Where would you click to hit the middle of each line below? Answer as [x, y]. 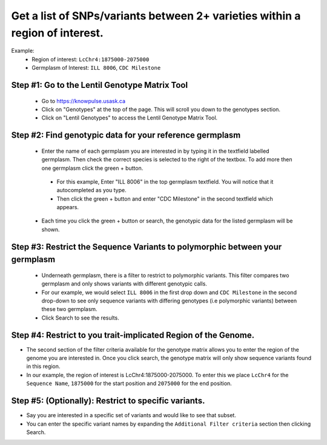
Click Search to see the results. [80, 318]
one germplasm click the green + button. [92, 168]
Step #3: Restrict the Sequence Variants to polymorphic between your [147, 246]
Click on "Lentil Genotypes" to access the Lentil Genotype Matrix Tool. [130, 118]
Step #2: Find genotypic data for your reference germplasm [126, 136]
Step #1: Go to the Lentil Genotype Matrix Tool [99, 85]
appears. [68, 207]
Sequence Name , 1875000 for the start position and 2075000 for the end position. [129, 383]
